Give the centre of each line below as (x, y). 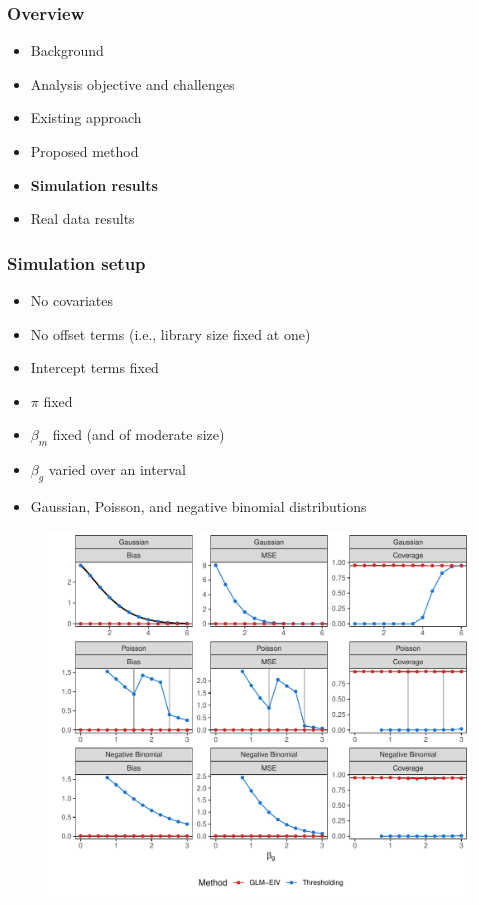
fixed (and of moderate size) (138, 434)
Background (67, 50)
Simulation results (94, 184)
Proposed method (84, 151)
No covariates (71, 300)
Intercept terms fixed (94, 367)
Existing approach (86, 117)
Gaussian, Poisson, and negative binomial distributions (198, 505)
